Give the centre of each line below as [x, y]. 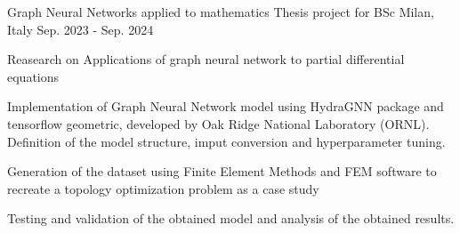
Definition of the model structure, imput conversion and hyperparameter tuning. [226, 141]
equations [33, 76]
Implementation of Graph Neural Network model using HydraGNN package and [226, 106]
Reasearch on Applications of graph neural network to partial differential [206, 59]
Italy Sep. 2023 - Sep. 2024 [81, 29]
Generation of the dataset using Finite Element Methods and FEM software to [222, 171]
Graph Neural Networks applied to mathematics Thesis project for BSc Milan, [221, 12]
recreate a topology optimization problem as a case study [163, 188]
